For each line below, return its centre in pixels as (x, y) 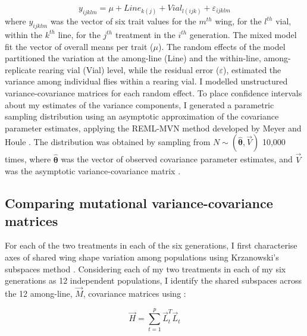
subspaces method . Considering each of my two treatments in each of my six (145, 269)
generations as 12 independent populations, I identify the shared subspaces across (153, 280)
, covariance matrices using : (134, 293)
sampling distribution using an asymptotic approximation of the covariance (142, 116)
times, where (28, 159)
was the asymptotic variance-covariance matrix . (93, 171)
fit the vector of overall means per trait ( (79, 46)
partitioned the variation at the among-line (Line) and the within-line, (133, 58)
